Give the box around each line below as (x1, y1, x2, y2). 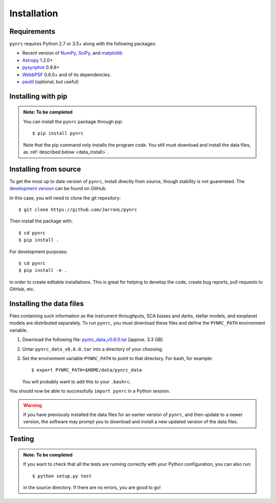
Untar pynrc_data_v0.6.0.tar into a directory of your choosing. (22, 346, 164, 352)
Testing (9, 435, 34, 443)
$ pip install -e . (18, 267, 67, 273)
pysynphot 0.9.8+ (22, 64, 60, 71)
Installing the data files (9, 300, 84, 308)
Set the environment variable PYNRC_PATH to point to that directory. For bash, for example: (22, 355, 213, 361)
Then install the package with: (9, 218, 73, 224)
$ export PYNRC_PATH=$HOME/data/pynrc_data (31, 367, 142, 373)
